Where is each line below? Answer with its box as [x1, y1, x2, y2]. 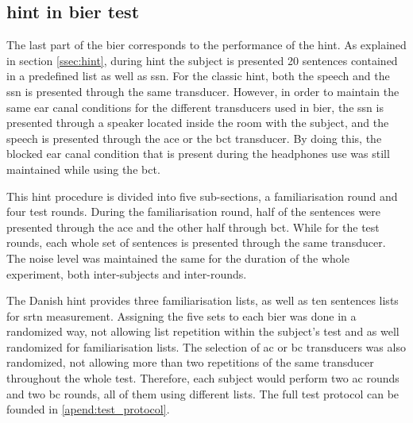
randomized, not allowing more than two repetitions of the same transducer [6, 354, 374, 371]
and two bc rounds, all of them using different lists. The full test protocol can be [6, 385, 399, 402]
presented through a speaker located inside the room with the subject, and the [6, 114, 389, 131]
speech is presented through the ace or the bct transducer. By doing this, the [6, 129, 382, 146]
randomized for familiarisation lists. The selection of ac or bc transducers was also [6, 338, 406, 355]
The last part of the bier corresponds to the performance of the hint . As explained [6, 37, 407, 53]
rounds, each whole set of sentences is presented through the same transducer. [6, 234, 386, 251]
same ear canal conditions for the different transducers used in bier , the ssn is [6, 98, 384, 115]
